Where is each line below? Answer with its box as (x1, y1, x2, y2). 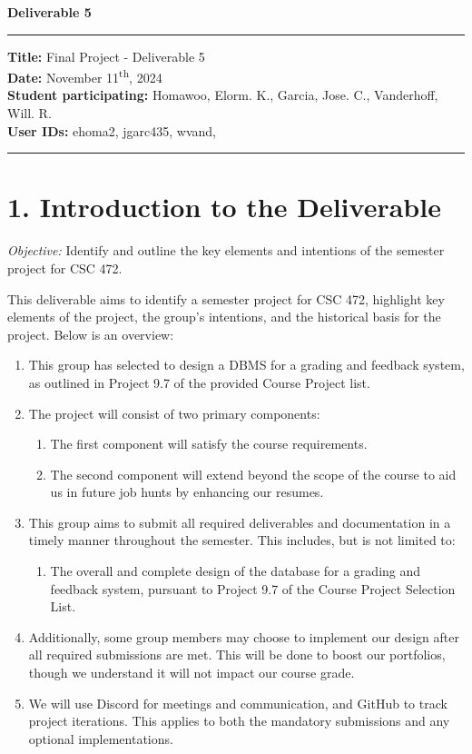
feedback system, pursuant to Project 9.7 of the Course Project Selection (50, 579, 456, 598)
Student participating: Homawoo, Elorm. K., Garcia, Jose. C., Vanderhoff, (7, 85, 438, 104)
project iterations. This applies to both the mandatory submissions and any (28, 711, 450, 730)
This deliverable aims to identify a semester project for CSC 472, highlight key (7, 289, 445, 308)
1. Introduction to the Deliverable (7, 188, 441, 225)
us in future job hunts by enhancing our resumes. (50, 482, 324, 501)
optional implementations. (28, 729, 173, 748)
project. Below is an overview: (7, 324, 174, 343)
